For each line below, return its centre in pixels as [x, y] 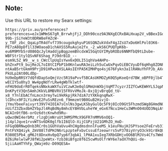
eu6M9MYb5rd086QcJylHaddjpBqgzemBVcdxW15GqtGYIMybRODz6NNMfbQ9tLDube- [80, 51]
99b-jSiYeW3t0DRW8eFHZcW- [32, 38]
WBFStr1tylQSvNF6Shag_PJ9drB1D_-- [41, 56]
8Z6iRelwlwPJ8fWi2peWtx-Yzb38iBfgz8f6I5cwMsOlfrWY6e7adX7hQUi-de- [76, 139]
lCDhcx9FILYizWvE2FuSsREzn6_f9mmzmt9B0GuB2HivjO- [58, 100]
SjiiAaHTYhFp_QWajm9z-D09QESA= [38, 143]
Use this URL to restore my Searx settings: [49, 20]
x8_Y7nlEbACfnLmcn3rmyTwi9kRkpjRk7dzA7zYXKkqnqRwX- [60, 95]
